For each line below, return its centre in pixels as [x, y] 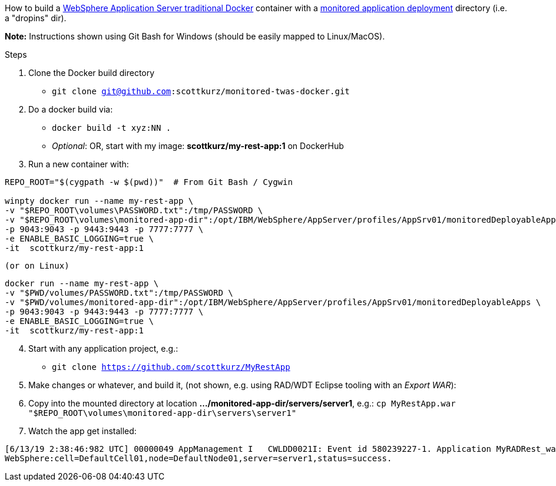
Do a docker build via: [71, 109]
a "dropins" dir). [36, 18]
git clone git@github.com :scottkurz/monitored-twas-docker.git [201, 91]
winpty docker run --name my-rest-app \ [99, 201]
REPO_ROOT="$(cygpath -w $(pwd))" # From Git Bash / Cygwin [149, 182]
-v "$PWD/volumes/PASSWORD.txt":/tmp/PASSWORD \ [119, 293]
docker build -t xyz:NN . [112, 128]
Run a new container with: [79, 164]
